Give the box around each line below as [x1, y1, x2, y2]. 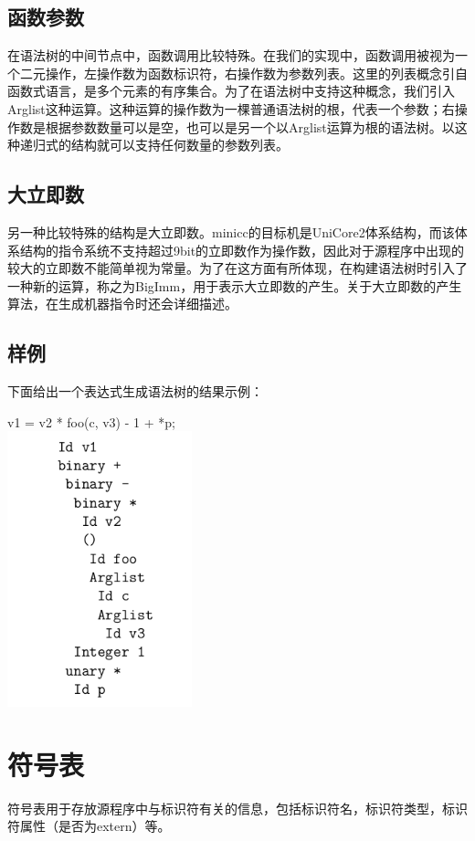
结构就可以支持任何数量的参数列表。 [70, 135, 289, 154]
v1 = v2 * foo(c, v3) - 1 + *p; [7, 412, 175, 431]
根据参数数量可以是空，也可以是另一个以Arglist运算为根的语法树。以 [45, 117, 455, 136]
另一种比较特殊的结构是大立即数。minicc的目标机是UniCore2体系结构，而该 [7, 222, 455, 241]
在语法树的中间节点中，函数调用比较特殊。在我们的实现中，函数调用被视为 [7, 46, 455, 65]
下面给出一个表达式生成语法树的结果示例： [7, 382, 263, 401]
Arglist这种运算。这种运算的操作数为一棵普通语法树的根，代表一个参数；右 [7, 99, 455, 118]
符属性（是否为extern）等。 [7, 816, 171, 836]
